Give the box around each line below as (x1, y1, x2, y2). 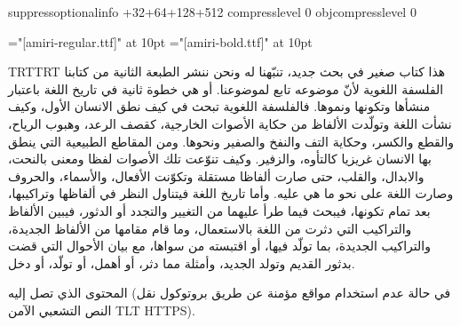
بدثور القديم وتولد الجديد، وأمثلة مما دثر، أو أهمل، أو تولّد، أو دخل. (8, 253, 355, 272)
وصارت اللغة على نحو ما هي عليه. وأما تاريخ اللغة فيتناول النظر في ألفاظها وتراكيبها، (8, 184, 454, 203)
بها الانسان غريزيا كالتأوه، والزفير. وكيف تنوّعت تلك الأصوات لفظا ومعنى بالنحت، (8, 149, 432, 168)
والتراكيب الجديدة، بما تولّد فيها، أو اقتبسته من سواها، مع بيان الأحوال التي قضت (8, 236, 431, 255)
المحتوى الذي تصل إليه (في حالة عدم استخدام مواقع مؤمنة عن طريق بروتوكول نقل (8, 283, 451, 302)
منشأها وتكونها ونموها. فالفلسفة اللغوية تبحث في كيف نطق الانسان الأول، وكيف (8, 97, 431, 115)
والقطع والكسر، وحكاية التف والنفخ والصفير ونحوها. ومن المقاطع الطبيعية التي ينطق (8, 131, 455, 150)
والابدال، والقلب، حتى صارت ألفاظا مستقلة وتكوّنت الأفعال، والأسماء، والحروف (8, 166, 424, 185)
